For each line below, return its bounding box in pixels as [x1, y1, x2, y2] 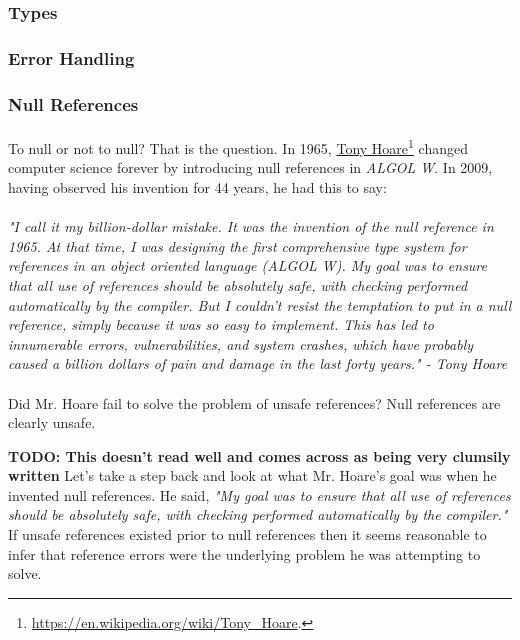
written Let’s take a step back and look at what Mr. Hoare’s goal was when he [8, 465, 497, 486]
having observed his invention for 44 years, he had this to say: [8, 176, 387, 197]
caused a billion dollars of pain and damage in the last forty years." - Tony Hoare [8, 353, 508, 374]
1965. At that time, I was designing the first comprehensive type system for [8, 235, 467, 256]
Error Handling [8, 45, 135, 70]
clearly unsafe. [8, 412, 96, 433]
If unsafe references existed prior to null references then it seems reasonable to [8, 524, 487, 545]
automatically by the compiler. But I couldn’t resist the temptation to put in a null [8, 294, 512, 315]
